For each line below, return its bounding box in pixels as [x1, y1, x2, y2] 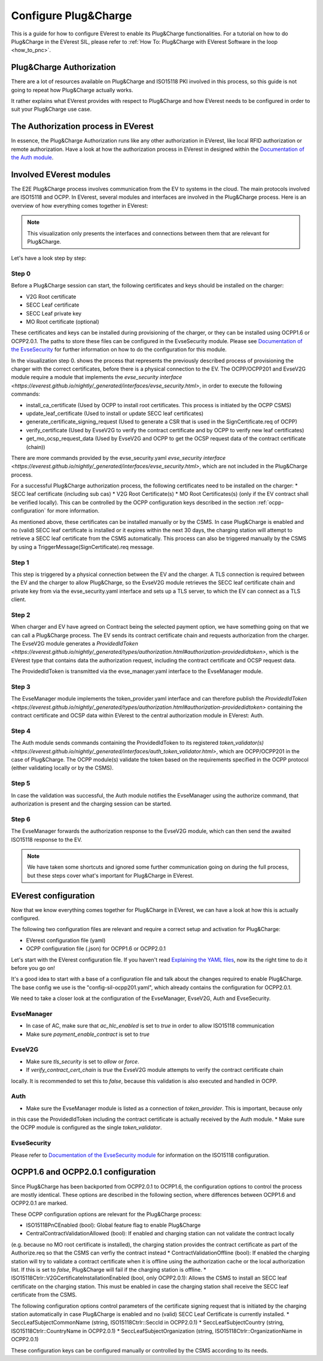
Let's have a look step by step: [11, 254, 87, 262]
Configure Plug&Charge [11, 9, 132, 22]
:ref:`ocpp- [257, 499, 284, 506]
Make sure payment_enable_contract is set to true [26, 1030, 150, 1038]
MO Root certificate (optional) [26, 318, 100, 326]
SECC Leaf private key [26, 310, 82, 317]
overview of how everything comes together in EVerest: [11, 202, 148, 209]
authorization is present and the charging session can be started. [11, 800, 172, 807]
